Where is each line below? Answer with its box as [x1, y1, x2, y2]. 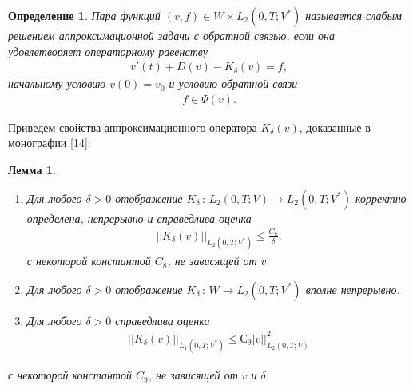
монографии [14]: [8, 134, 91, 151]
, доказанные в [299, 118, 371, 135]
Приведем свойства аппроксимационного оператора [8, 118, 257, 135]
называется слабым [305, 7, 402, 23]
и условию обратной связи [169, 75, 298, 92]
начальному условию [8, 75, 106, 92]
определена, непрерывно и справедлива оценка [26, 209, 252, 226]
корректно [355, 189, 407, 206]
